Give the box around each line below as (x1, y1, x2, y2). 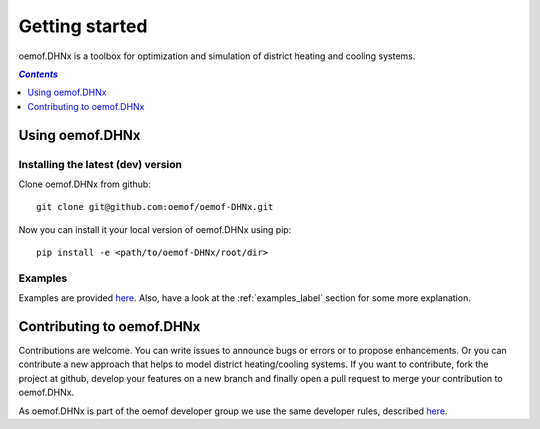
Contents (18, 68, 59, 80)
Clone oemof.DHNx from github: (18, 178, 152, 190)
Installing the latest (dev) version (18, 157, 182, 171)
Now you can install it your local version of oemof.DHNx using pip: (18, 223, 292, 235)
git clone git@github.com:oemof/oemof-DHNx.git (36, 201, 274, 213)
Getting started (18, 15, 148, 37)
